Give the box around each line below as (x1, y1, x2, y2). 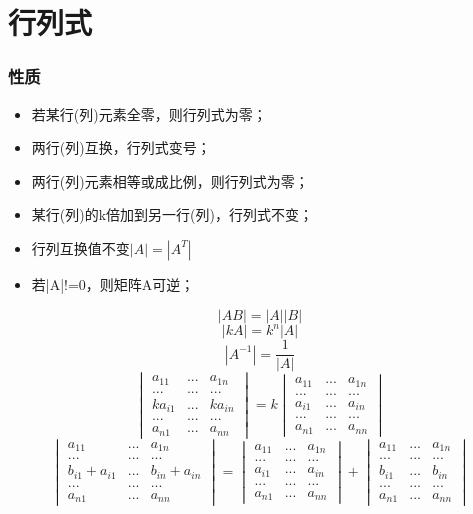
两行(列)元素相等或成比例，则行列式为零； (31, 170, 309, 191)
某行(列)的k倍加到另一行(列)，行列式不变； (31, 204, 313, 225)
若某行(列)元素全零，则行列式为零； (31, 103, 267, 124)
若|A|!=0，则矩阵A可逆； (31, 273, 195, 294)
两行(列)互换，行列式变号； (31, 137, 211, 158)
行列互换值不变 (31, 237, 130, 258)
